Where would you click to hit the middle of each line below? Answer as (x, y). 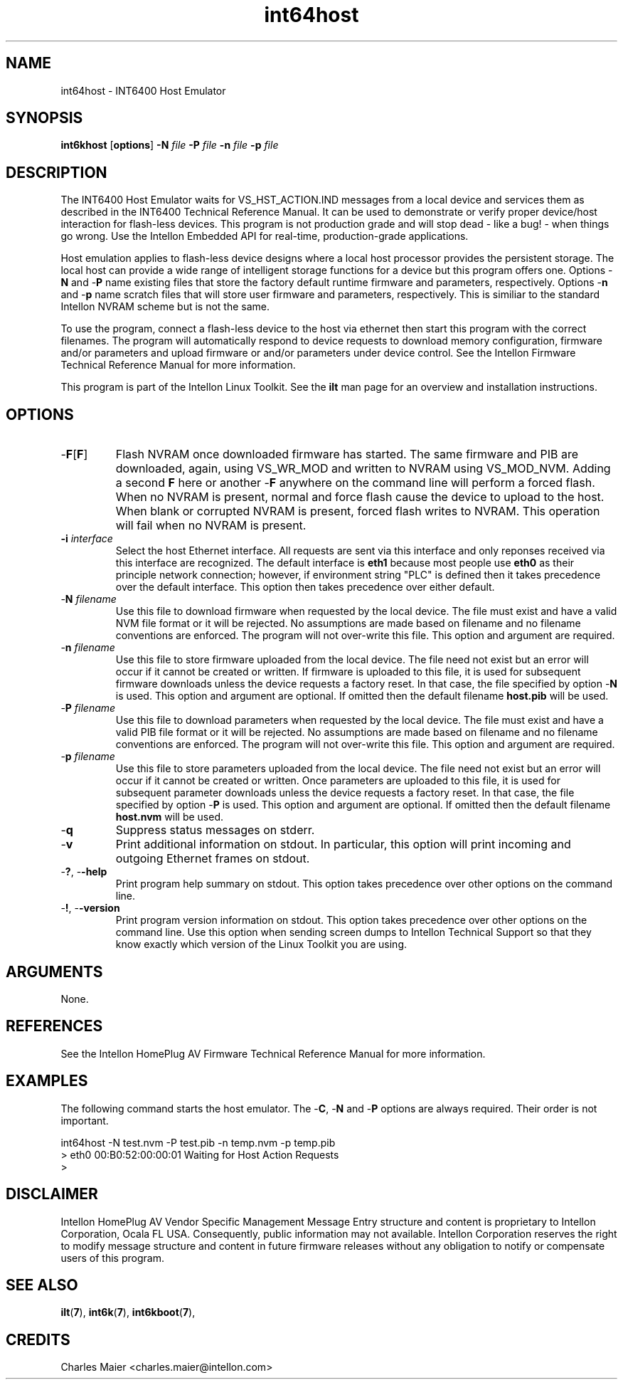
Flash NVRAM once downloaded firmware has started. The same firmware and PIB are (347, 454)
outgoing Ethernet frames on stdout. (213, 859)
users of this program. (112, 1258)
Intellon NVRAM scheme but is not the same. (165, 307)
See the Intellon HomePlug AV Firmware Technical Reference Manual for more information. (273, 1053)
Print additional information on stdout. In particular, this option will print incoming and (343, 844)
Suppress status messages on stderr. (215, 830)
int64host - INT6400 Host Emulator (143, 90)
